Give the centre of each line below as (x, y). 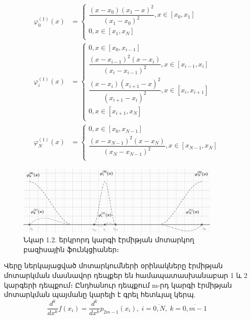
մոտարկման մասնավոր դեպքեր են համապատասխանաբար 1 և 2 (126, 275)
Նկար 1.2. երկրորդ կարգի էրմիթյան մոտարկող (109, 240)
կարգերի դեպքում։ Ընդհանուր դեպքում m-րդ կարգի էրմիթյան (118, 285)
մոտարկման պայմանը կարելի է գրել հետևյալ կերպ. (100, 294)
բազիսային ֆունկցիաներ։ (71, 249)
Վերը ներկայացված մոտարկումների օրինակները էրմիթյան (114, 266)
